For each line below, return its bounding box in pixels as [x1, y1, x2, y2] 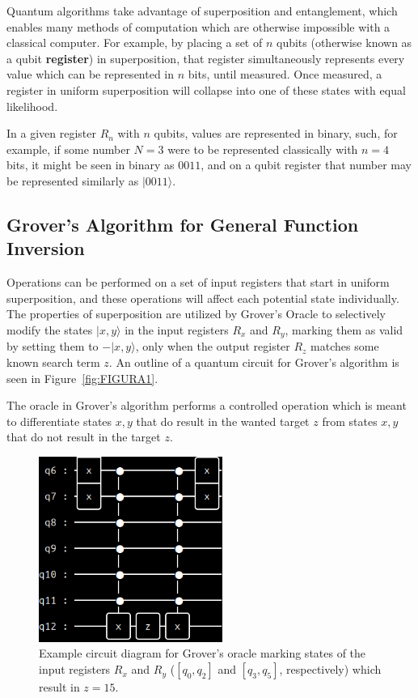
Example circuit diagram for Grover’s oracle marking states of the [39, 645, 366, 662]
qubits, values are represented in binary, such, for [154, 125, 398, 142]
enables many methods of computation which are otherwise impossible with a [6, 18, 391, 35]
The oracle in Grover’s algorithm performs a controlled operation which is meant [6, 397, 407, 414]
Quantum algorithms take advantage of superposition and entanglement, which [6, 2, 398, 19]
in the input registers [125, 321, 229, 338]
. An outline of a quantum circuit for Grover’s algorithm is [108, 353, 399, 370]
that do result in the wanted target [136, 412, 310, 429]
